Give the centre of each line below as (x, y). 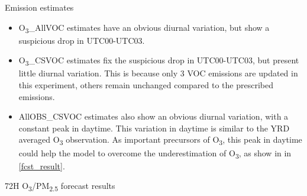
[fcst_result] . (42, 166)
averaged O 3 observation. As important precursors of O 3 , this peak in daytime (160, 140)
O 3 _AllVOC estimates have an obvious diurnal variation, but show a (144, 28)
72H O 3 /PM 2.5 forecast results (60, 187)
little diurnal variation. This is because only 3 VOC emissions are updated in (158, 73)
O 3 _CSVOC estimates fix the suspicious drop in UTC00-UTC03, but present (159, 61)
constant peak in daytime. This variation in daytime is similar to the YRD (154, 128)
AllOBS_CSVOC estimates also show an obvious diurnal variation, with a (153, 116)
